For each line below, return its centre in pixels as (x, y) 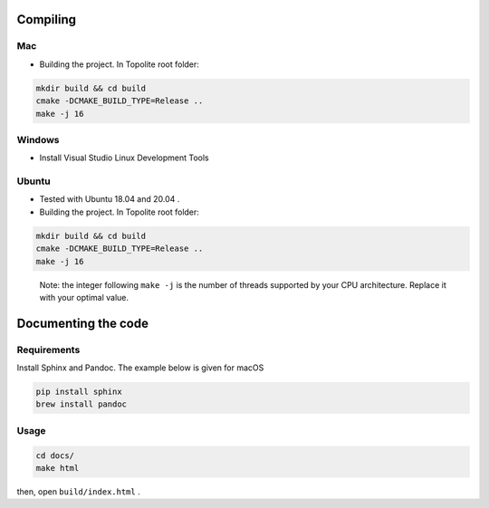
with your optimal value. (84, 297)
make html (58, 468)
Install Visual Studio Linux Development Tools (124, 158)
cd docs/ (55, 455)
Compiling (47, 19)
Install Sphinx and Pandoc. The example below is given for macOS (140, 368)
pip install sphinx (79, 392)
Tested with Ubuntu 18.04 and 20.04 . (110, 199)
